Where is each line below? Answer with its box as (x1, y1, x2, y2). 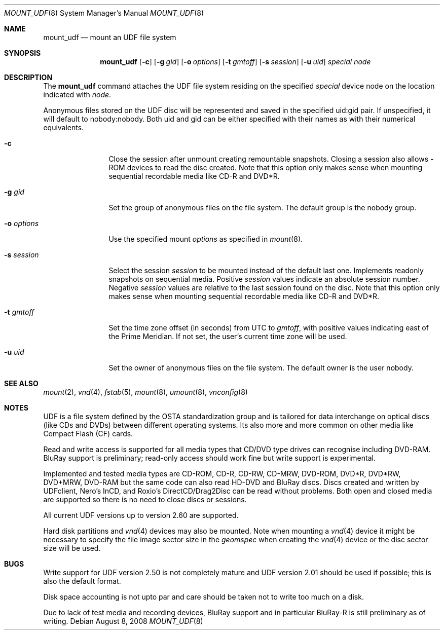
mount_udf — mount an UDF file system (43, 33, 176, 42)
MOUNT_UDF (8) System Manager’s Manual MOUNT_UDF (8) (4, 9, 204, 17)
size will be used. (43, 544, 101, 552)
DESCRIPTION (4, 73, 53, 82)
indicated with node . (43, 90, 112, 99)
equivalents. (43, 123, 84, 132)
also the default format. (43, 577, 121, 585)
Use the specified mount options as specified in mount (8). (108, 235, 303, 243)
